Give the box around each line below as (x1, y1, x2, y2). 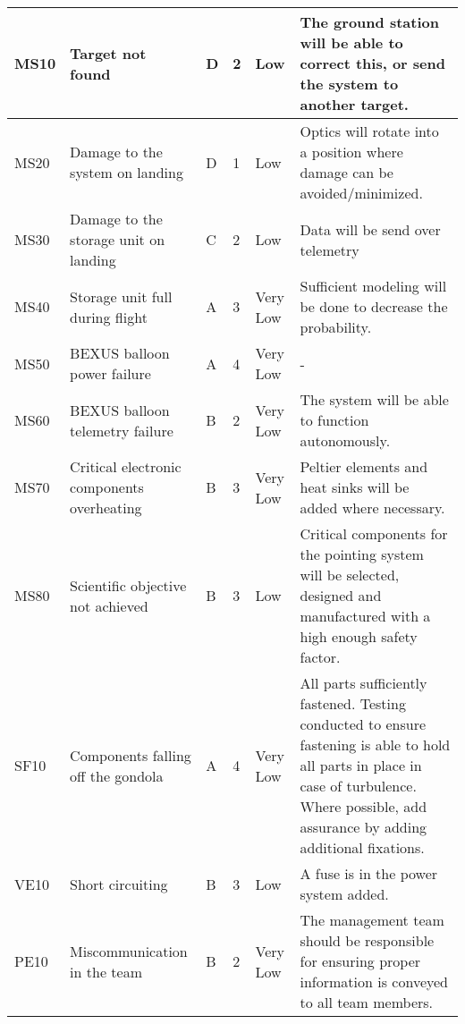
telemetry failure (70, 419, 173, 441)
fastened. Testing (300, 693, 406, 714)
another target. (300, 94, 409, 114)
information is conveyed (300, 971, 448, 992)
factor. (300, 647, 341, 667)
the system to (300, 73, 399, 94)
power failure (70, 363, 151, 384)
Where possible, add (300, 796, 427, 817)
